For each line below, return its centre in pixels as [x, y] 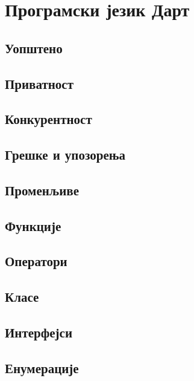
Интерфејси [39, 332]
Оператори [36, 261]
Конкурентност [48, 119]
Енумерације [42, 367]
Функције [33, 225]
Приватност [39, 83]
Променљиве [42, 190]
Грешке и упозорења [65, 155]
